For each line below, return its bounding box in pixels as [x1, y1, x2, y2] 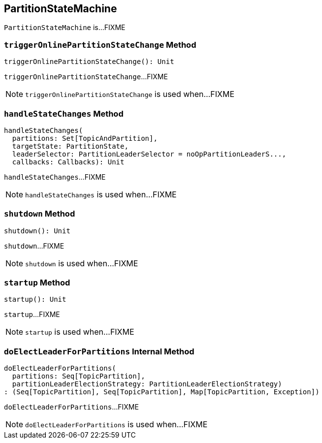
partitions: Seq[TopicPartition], [12, 372, 145, 380]
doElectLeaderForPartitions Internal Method [4, 346, 194, 356]
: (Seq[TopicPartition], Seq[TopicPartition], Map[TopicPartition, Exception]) [4, 388, 320, 396]
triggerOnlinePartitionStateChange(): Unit [4, 58, 174, 66]
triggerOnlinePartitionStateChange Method [4, 39, 196, 50]
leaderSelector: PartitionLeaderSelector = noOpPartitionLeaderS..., [12, 150, 287, 158]
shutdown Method [4, 209, 75, 219]
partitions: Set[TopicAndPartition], [12, 134, 158, 142]
